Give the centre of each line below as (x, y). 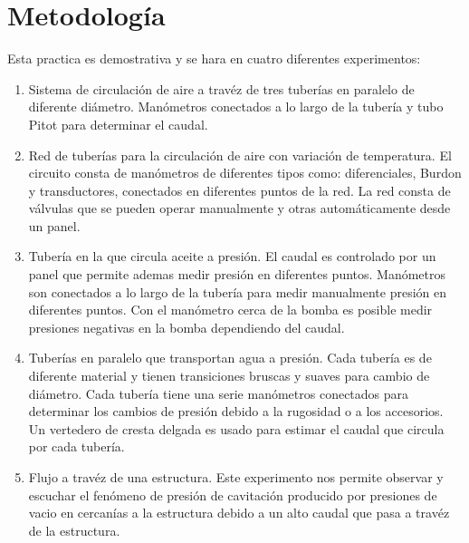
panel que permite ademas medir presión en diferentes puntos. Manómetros (237, 274)
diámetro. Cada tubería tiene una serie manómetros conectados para (219, 393)
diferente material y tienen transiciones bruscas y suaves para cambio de (229, 376)
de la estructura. (74, 530)
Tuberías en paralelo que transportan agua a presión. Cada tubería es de (230, 358)
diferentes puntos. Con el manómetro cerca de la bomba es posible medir (230, 310)
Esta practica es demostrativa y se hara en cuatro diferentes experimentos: (214, 58)
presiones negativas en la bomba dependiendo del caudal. (187, 327)
